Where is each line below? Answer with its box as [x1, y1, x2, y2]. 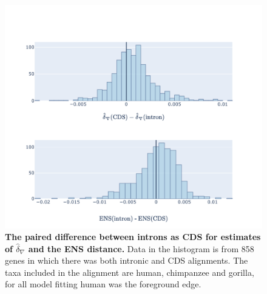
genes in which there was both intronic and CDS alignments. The [5, 254, 248, 267]
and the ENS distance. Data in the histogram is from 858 [28, 242, 254, 255]
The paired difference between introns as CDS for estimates [5, 230, 261, 243]
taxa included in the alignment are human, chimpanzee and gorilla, [5, 266, 254, 278]
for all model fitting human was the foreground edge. [5, 278, 201, 290]
